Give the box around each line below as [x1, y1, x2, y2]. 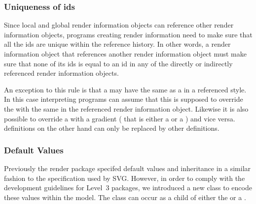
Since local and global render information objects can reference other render [4, 20, 234, 30]
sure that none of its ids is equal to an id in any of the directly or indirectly [4, 58, 233, 68]
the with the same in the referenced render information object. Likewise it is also [4, 103, 249, 114]
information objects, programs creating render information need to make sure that [4, 29, 253, 39]
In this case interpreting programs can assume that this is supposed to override [4, 94, 243, 104]
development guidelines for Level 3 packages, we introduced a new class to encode [4, 182, 252, 193]
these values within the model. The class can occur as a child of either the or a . [4, 192, 246, 202]
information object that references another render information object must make [4, 49, 247, 58]
